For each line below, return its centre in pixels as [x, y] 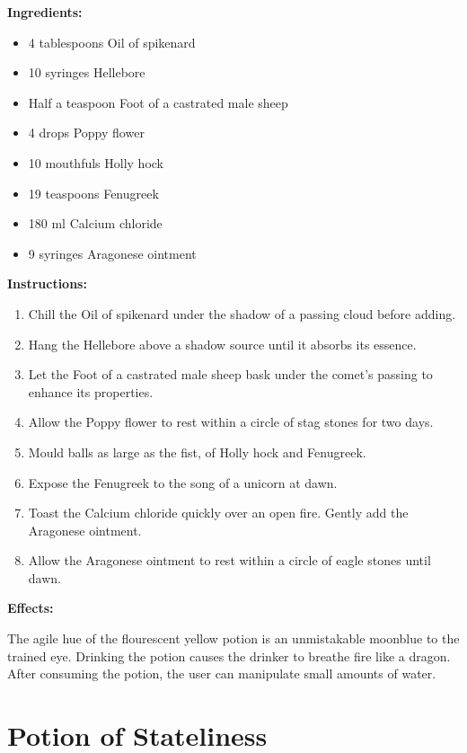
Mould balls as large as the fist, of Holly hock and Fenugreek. [197, 452]
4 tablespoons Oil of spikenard [112, 42]
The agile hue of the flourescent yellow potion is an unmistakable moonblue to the [233, 638]
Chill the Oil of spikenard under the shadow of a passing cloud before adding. [242, 313]
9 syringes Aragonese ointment [112, 253]
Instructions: [47, 283]
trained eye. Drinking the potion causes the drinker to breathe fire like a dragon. [229, 656]
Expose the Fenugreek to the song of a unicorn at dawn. [183, 482]
